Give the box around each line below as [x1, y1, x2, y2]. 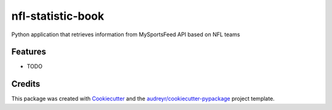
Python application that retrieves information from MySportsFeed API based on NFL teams [11, 31, 240, 38]
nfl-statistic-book [11, 9, 105, 23]
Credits [11, 79, 41, 89]
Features [11, 47, 46, 57]
